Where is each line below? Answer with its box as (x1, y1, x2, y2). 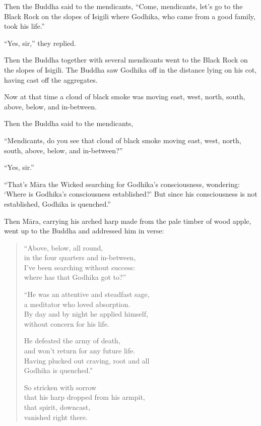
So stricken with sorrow (24, 382, 97, 392)
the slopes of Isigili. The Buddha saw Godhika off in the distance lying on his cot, (4, 64, 257, 75)
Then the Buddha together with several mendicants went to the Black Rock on (4, 54, 248, 65)
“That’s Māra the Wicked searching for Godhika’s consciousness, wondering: (4, 178, 240, 189)
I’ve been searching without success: (24, 262, 135, 272)
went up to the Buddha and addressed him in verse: (4, 225, 164, 236)
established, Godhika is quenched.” (4, 198, 111, 209)
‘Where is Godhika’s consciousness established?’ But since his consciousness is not (4, 189, 257, 199)
